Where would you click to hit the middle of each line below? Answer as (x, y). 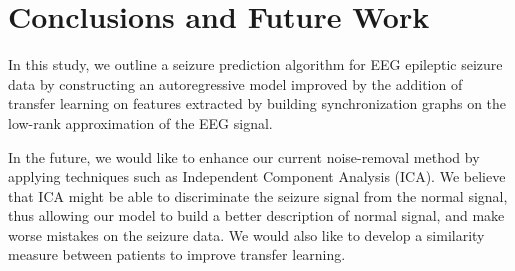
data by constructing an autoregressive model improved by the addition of (235, 83)
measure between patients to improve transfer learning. (177, 254)
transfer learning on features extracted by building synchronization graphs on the (257, 103)
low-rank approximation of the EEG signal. (140, 122)
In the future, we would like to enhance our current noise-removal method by (244, 156)
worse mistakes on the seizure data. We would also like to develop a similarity (246, 234)
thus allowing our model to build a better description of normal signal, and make (256, 215)
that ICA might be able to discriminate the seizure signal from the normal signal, (258, 195)
